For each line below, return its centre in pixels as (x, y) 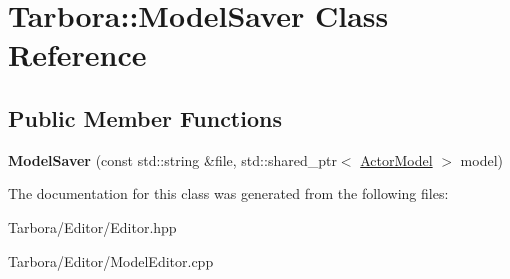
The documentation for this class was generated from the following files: (228, 193)
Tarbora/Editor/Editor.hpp (92, 226)
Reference (77, 54)
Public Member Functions (145, 117)
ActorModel (396, 159)
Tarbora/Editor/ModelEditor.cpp (111, 260)
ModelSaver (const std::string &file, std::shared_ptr (172, 159)
